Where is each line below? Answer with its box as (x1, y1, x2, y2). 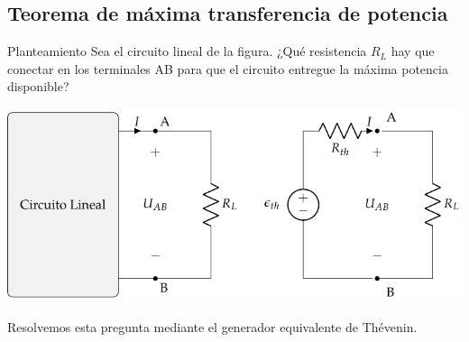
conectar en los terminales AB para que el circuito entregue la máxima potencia (7, 59, 448, 78)
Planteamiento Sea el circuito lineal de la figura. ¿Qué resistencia (7, 42, 367, 60)
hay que (391, 42, 435, 60)
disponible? (7, 77, 69, 96)
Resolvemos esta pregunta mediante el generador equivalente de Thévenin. (7, 318, 418, 337)
